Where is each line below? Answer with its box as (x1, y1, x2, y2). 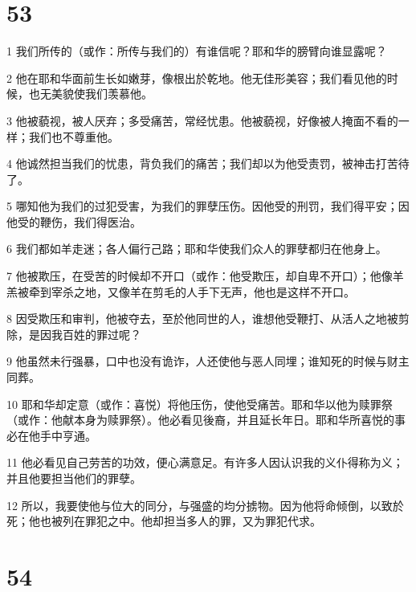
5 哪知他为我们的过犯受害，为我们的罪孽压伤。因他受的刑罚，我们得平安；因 (6, 198, 410, 214)
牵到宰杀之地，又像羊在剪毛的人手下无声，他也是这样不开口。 (28, 283, 355, 300)
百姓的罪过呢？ (62, 325, 141, 342)
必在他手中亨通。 (6, 427, 96, 443)
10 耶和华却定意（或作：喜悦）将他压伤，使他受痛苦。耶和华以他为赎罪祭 (6, 395, 393, 412)
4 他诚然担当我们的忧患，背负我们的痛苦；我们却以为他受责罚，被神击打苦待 (6, 155, 410, 172)
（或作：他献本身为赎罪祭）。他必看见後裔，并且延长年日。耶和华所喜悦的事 (6, 411, 406, 428)
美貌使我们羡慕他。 (51, 85, 153, 102)
